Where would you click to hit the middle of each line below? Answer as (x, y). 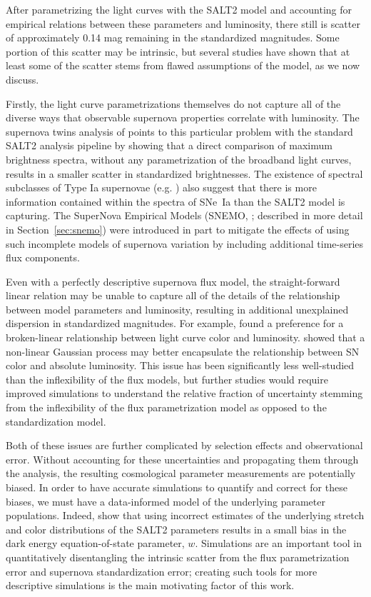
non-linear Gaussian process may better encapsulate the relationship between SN (183, 351)
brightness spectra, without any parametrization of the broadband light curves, (179, 159)
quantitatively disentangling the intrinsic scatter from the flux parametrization (178, 557)
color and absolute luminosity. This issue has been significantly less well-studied (180, 365)
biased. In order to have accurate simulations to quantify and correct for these (177, 487)
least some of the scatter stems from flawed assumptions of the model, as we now (183, 65)
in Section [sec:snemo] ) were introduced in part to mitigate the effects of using (178, 229)
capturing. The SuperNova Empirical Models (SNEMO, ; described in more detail (184, 215)
